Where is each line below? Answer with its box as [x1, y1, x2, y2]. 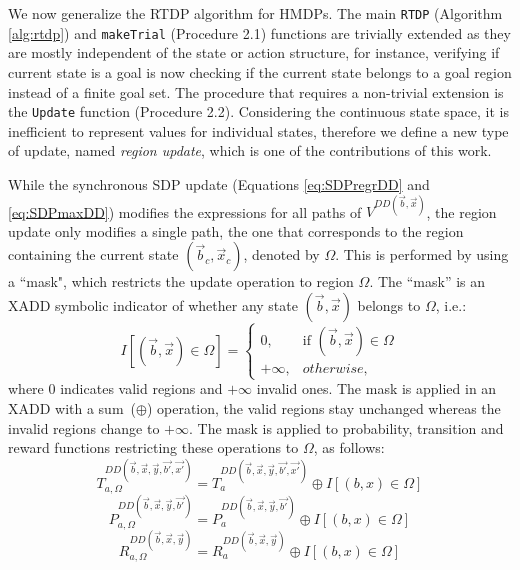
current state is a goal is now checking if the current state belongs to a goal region [8, 61, 512, 82]
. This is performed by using [335, 244, 509, 265]
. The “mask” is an [369, 271, 486, 292]
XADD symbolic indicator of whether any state [8, 294, 298, 315]
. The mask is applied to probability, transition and [188, 417, 504, 438]
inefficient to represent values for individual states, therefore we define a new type [8, 120, 509, 141]
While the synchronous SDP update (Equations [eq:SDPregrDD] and [8, 173, 430, 194]
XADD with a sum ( [8, 397, 137, 418]
